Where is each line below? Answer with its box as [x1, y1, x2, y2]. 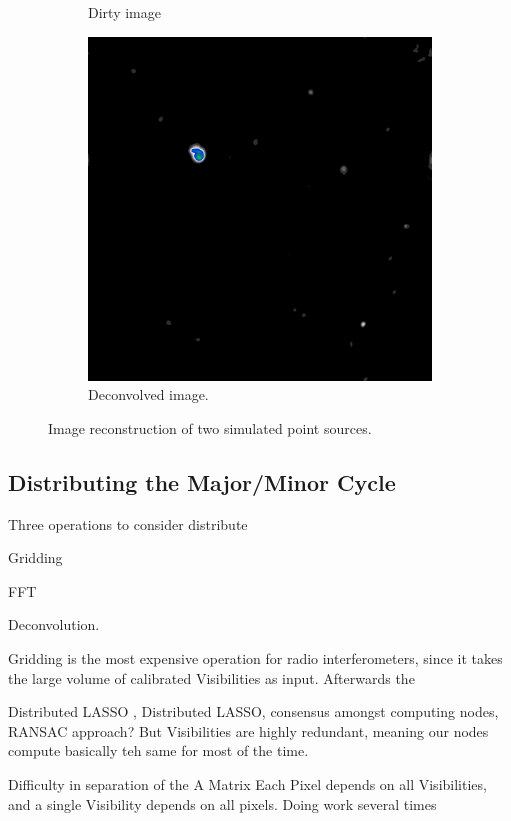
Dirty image [88, 2, 161, 22]
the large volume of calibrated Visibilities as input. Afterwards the [8, 667, 415, 688]
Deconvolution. [8, 614, 100, 635]
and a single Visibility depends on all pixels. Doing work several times [8, 793, 437, 814]
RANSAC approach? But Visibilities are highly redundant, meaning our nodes [8, 720, 489, 741]
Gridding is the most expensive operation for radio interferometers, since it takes [8, 647, 503, 668]
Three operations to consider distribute [8, 513, 248, 534]
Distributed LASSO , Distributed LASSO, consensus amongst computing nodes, [8, 701, 499, 722]
